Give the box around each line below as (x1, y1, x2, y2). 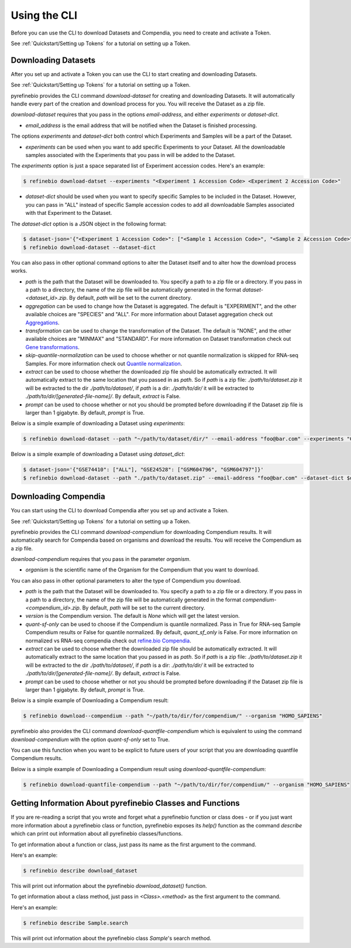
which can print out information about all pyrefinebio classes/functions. (11, 830, 183, 837)
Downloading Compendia (11, 492, 105, 502)
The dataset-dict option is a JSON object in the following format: (11, 220, 167, 227)
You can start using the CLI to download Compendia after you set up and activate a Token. (11, 507, 229, 514)
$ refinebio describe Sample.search (23, 919, 129, 926)
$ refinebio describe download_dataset (23, 867, 137, 874)
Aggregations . (25, 319, 60, 326)
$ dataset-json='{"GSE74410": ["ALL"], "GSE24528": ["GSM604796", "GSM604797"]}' (23, 466, 264, 473)
